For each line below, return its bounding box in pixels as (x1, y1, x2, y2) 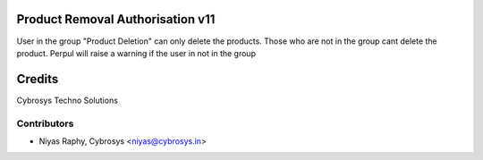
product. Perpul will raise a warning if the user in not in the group (16, 47, 257, 58)
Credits (16, 72, 59, 87)
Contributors (16, 117, 74, 130)
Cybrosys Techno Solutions (16, 95, 118, 105)
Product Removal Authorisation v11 (16, 12, 216, 27)
